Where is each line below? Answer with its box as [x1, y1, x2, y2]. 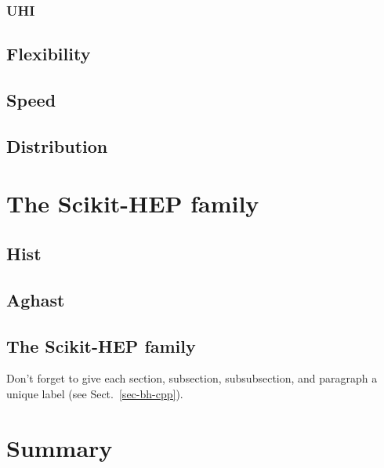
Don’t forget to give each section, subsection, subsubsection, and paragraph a [6, 370, 378, 386]
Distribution [6, 133, 108, 158]
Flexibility [6, 42, 91, 66]
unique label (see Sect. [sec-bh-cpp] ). [6, 385, 183, 401]
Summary [6, 431, 113, 463]
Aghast [6, 287, 65, 311]
